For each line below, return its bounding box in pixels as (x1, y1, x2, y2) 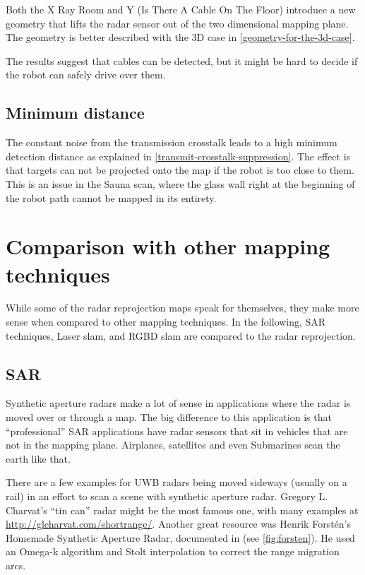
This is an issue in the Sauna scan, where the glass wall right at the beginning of (6, 176, 355, 191)
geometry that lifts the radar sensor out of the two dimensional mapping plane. (6, 16, 349, 30)
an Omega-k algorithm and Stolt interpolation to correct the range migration (6, 544, 340, 559)
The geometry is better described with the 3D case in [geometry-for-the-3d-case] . (6, 30, 355, 45)
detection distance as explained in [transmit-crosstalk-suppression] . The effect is (6, 148, 351, 163)
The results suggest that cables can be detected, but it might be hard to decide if (6, 53, 358, 68)
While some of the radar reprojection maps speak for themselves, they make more (6, 300, 359, 315)
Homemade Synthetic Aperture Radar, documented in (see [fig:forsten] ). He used (6, 530, 355, 545)
